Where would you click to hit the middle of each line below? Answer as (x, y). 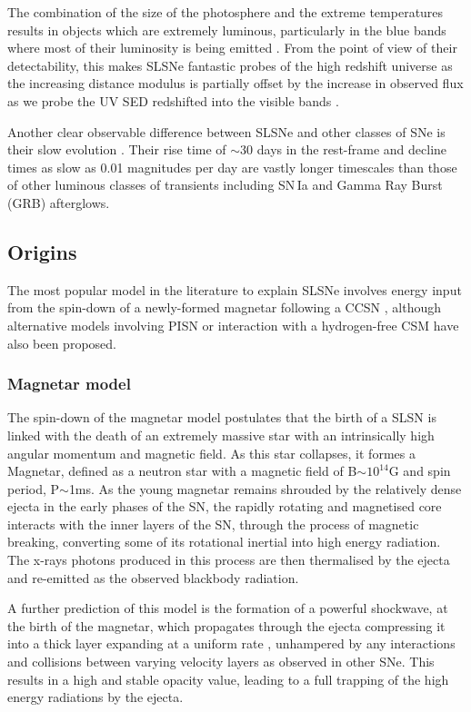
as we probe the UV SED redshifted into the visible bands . (173, 100)
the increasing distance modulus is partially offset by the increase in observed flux (235, 83)
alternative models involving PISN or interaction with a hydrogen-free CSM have (233, 325)
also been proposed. (62, 343)
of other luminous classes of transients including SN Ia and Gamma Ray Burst (225, 185)
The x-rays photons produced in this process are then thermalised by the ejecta (229, 560)
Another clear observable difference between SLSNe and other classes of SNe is (226, 131)
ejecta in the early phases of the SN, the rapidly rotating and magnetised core (225, 506)
